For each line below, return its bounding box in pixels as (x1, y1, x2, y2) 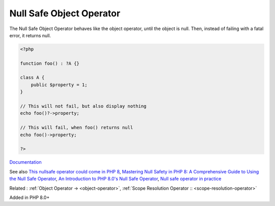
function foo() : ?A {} (20, 60, 80, 66)
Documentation (9, 159, 42, 165)
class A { (20, 74, 45, 81)
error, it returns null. (9, 32, 51, 38)
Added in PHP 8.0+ (9, 194, 50, 200)
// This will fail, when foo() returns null (20, 125, 133, 131)
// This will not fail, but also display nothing (20, 104, 147, 109)
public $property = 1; (31, 82, 88, 88)
